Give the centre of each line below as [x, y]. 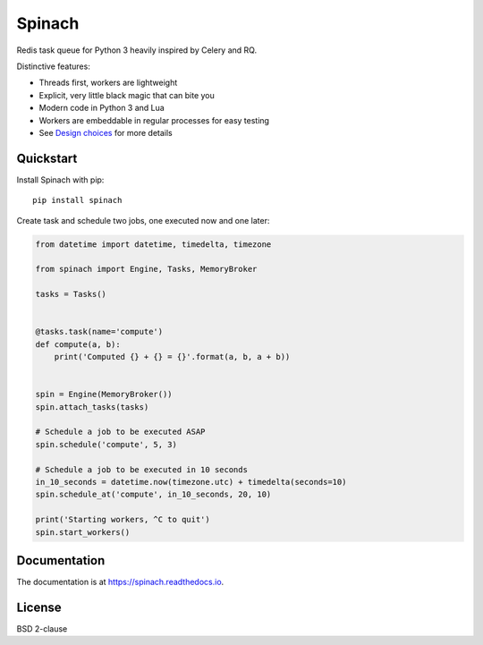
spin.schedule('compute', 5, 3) [106, 444]
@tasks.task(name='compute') [99, 332]
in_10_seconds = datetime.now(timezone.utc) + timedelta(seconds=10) [191, 482]
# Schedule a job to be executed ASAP [120, 432]
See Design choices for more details [106, 132]
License [39, 607]
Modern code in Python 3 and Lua [102, 108]
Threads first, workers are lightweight [108, 83]
